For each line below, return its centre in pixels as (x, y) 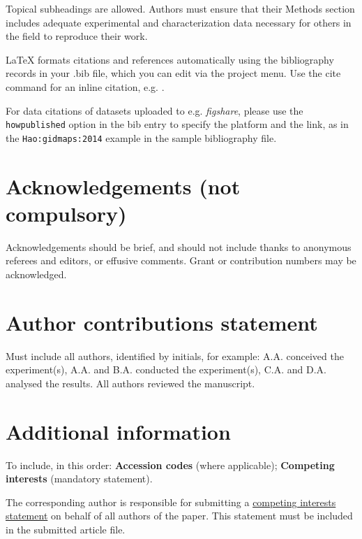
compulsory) (66, 213)
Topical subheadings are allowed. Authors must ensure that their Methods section (180, 8)
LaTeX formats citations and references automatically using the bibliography (170, 59)
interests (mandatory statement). (79, 479)
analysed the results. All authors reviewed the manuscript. (130, 383)
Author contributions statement (162, 322)
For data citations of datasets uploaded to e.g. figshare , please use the (154, 110)
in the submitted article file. (66, 529)
